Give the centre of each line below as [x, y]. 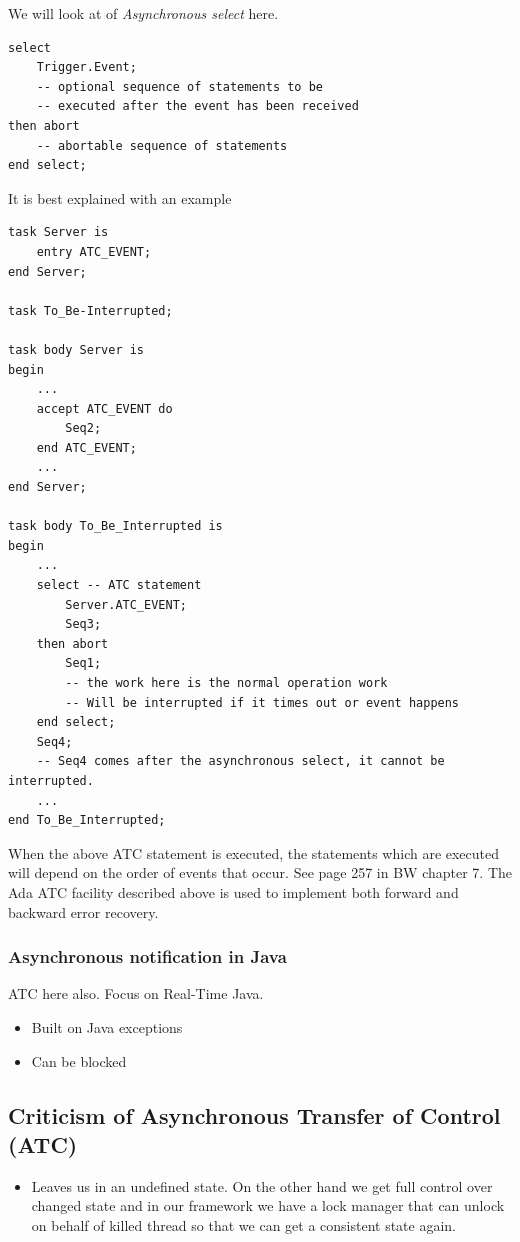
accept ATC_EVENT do [104, 408]
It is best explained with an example [120, 197]
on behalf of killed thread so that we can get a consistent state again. [244, 1224]
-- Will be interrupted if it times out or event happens [262, 702]
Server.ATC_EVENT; [126, 604]
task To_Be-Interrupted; [90, 310]
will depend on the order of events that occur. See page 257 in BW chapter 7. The [260, 872]
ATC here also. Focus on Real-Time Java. [136, 993]
